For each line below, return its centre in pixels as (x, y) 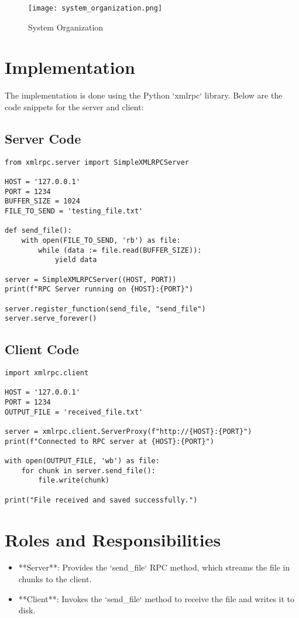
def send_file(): (38, 231)
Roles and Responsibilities (113, 539)
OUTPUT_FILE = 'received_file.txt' (74, 412)
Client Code (42, 349)
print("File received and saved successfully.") (101, 500)
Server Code (43, 138)
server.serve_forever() (51, 319)
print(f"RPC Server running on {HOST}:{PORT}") (99, 289)
